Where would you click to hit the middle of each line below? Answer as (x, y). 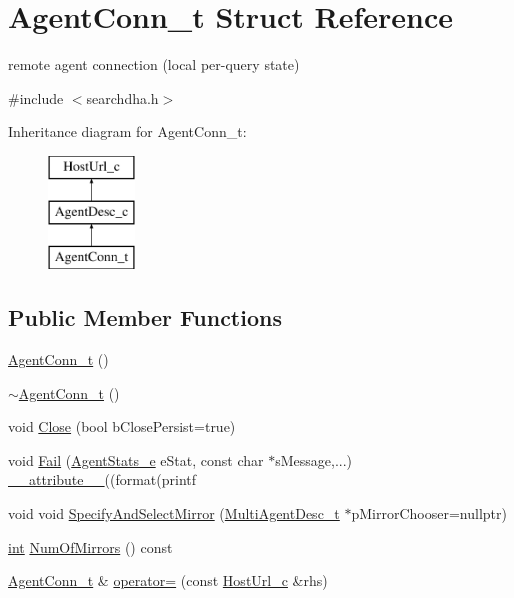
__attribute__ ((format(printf (102, 479)
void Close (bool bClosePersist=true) (122, 426)
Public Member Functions (145, 317)
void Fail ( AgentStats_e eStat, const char (136, 459)
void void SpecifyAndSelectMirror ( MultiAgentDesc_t (174, 513)
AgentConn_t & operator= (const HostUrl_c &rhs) (168, 580)
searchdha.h (122, 97)
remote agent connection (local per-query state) (154, 64)
